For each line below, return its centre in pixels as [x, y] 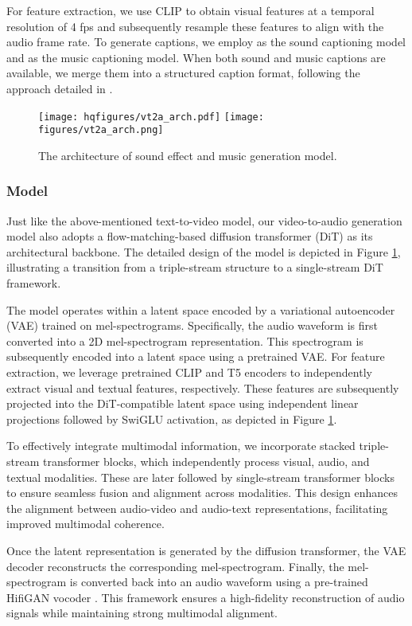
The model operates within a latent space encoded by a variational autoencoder [201, 309]
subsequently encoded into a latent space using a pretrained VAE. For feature [196, 356]
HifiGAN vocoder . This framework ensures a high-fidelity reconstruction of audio [206, 597]
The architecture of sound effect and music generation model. [188, 155]
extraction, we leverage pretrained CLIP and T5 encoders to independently [189, 372]
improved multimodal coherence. [86, 524]
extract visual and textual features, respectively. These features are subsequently [203, 387]
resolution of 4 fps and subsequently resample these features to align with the [195, 26]
